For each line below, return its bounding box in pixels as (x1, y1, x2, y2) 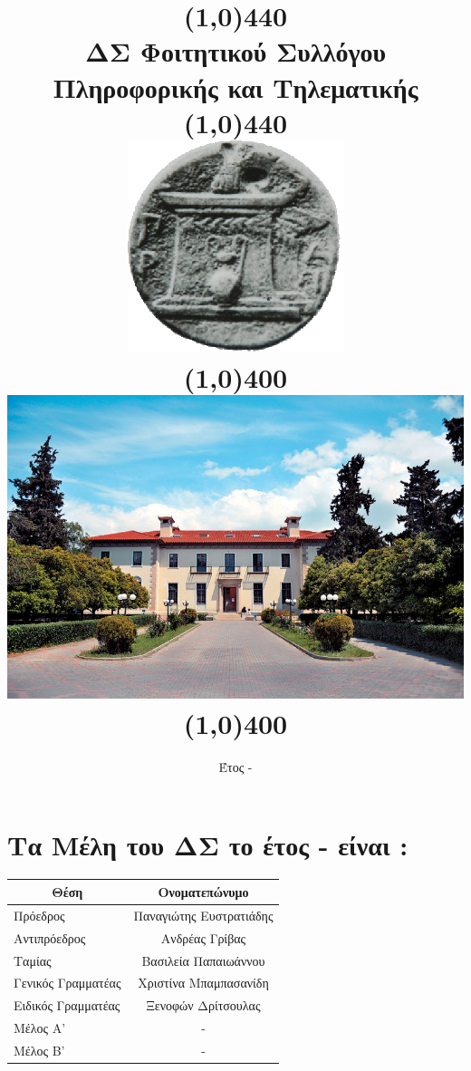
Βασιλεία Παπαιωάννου (141, 950, 265, 970)
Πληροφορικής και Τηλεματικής (53, 68, 418, 105)
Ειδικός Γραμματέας (14, 996, 120, 1015)
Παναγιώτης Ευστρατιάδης (133, 905, 274, 924)
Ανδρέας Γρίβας (160, 928, 246, 947)
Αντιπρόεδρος (14, 928, 86, 947)
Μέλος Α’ (14, 1018, 66, 1037)
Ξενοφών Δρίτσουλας (146, 996, 261, 1015)
